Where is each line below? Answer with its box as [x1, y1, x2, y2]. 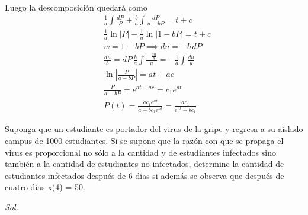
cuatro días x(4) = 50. [5, 181, 85, 193]
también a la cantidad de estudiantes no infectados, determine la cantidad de [5, 158, 284, 170]
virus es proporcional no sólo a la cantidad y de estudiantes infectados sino [5, 146, 276, 158]
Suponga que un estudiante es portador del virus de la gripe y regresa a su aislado [5, 123, 303, 135]
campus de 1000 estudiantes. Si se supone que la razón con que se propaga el [5, 134, 284, 146]
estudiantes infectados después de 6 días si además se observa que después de [5, 169, 284, 181]
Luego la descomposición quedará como [5, 1, 147, 13]
